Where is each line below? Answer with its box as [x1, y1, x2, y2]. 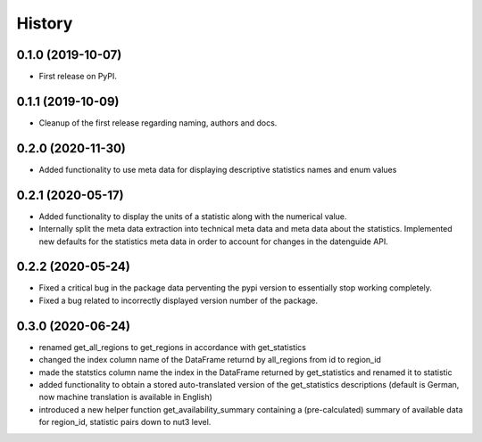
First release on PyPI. [38, 71, 118, 82]
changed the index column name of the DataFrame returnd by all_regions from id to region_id [38, 355, 381, 365]
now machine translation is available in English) [38, 392, 213, 403]
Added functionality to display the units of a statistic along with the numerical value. [38, 210, 347, 222]
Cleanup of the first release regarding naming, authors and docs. [38, 117, 278, 128]
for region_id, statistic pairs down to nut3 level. [38, 417, 212, 428]
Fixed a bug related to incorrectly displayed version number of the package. [38, 295, 319, 306]
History [16, 13, 73, 33]
